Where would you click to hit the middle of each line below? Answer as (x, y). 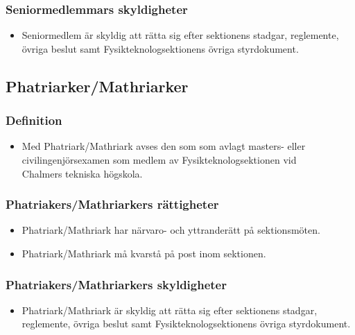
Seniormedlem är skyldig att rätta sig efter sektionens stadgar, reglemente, (180, 35)
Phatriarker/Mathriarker (97, 86)
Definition (34, 120)
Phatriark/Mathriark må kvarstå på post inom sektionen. (144, 253)
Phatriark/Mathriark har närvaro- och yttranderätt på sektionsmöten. (171, 230)
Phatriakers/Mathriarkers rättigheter (112, 204)
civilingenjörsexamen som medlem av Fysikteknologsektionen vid (159, 160)
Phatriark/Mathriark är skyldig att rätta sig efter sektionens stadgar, (170, 310)
